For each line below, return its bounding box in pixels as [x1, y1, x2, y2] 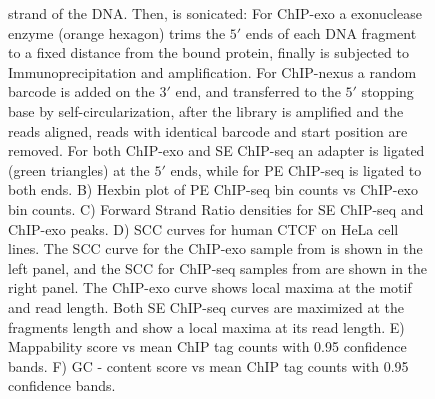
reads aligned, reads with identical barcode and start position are [8, 120, 408, 141]
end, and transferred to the [175, 81, 341, 102]
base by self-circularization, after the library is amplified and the [8, 100, 404, 121]
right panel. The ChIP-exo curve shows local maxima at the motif [8, 277, 412, 298]
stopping [361, 81, 414, 102]
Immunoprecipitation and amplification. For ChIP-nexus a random [8, 61, 417, 82]
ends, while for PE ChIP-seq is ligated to [170, 159, 422, 180]
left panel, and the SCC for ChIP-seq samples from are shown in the [8, 257, 428, 278]
